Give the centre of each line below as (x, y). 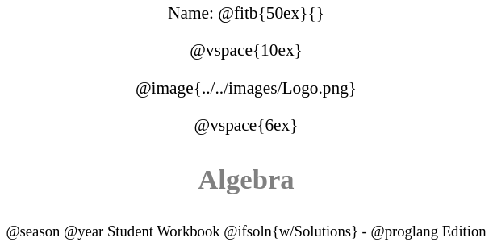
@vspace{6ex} (246, 125)
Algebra (246, 179)
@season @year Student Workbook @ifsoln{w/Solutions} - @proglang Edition (246, 231)
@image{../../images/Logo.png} (246, 88)
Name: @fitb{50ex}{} (246, 13)
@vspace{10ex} (246, 50)
